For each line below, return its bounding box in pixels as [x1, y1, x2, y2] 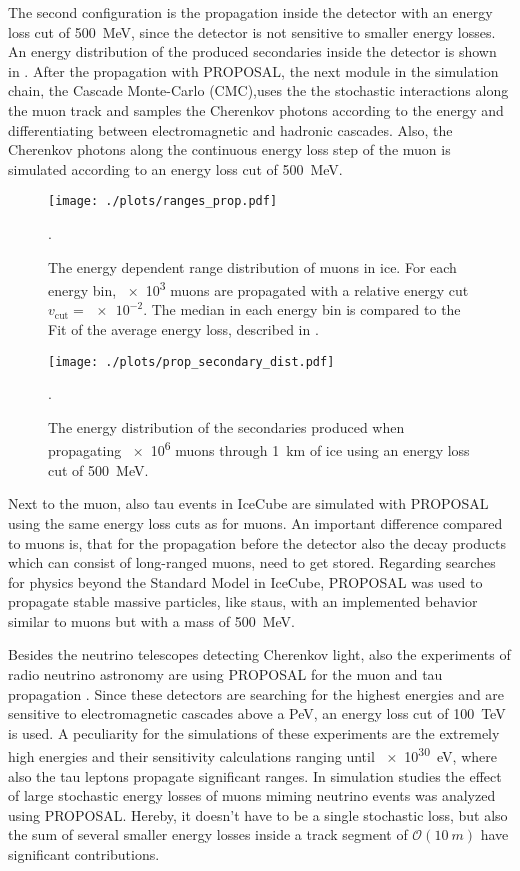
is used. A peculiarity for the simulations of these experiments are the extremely [8, 722, 500, 743]
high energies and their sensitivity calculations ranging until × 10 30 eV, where [8, 743, 497, 767]
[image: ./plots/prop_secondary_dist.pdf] [48, 354, 335, 369]
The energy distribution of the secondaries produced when [48, 416, 405, 437]
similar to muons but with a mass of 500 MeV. [8, 610, 295, 631]
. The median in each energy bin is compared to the [143, 299, 461, 320]
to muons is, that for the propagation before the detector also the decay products [8, 532, 506, 553]
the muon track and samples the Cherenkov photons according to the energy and [8, 99, 504, 120]
